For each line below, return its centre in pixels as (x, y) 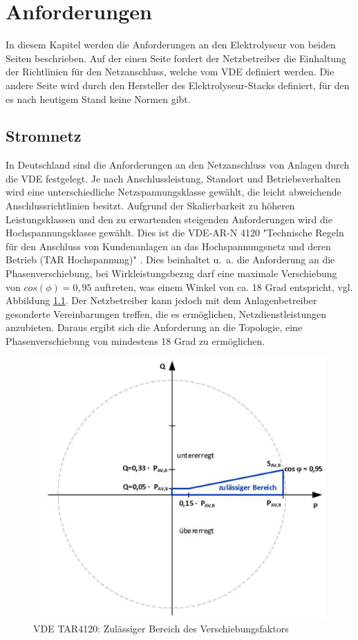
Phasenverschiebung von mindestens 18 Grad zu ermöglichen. (135, 341)
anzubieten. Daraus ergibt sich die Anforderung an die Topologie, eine (154, 327)
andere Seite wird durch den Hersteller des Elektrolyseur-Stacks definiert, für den (178, 85)
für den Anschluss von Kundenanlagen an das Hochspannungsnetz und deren (168, 246)
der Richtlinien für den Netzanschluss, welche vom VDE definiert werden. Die (170, 72)
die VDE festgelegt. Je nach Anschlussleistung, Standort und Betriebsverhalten (173, 178)
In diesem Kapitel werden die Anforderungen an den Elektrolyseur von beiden (171, 45)
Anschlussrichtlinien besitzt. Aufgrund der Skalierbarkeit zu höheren (150, 206)
